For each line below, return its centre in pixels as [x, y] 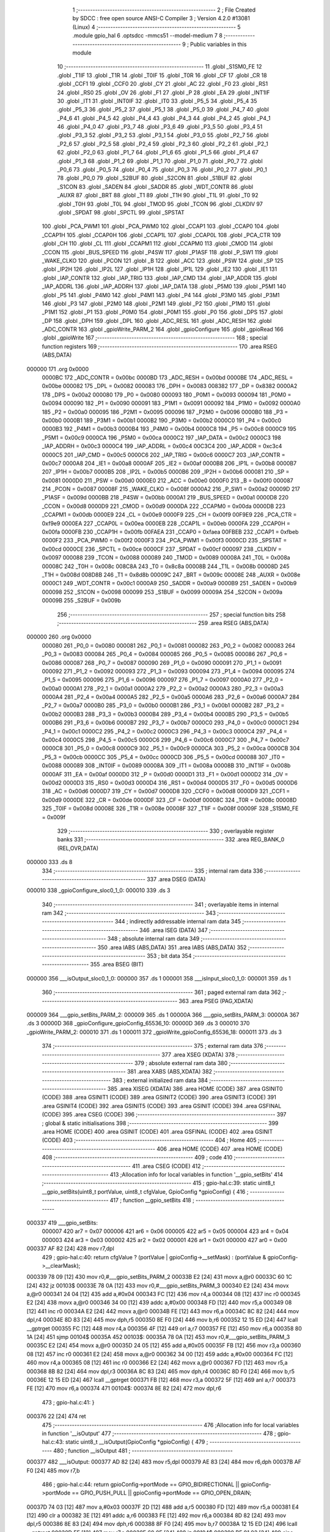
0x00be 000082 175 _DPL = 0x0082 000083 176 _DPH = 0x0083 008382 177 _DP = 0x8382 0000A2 [170, 386]
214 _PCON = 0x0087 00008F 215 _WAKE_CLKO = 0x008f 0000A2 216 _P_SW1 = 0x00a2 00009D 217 [171, 489]
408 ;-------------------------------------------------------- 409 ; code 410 [137, 1158]
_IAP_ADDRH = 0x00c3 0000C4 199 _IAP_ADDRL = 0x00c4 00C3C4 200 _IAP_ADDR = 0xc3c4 [162, 446]
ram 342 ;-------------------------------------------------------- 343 [129, 913]
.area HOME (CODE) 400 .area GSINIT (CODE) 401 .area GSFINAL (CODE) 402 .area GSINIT [157, 1132]
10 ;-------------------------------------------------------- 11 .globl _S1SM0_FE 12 [159, 67]
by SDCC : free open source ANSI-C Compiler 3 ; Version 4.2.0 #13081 [161, 18]
